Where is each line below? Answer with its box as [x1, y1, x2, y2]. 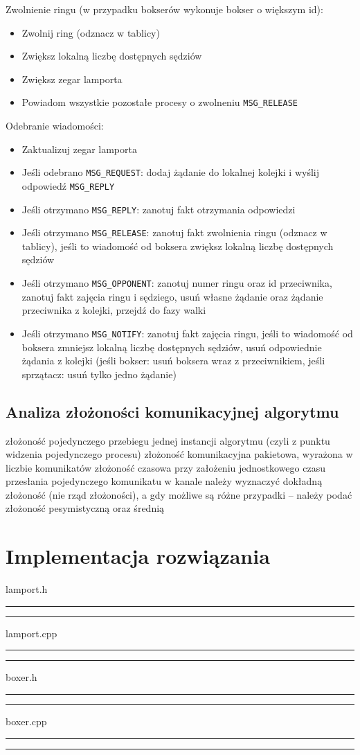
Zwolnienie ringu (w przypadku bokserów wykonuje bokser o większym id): [6, 2, 323, 16]
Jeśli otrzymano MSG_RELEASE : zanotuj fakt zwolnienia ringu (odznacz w [21, 225, 327, 240]
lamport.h [6, 582, 48, 596]
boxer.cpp [6, 713, 47, 728]
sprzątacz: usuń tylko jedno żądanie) [21, 366, 177, 381]
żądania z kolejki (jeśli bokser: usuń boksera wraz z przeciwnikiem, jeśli [21, 353, 325, 368]
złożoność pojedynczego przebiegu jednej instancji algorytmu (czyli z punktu [6, 433, 330, 447]
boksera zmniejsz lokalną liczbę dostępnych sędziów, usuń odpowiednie [21, 339, 322, 354]
